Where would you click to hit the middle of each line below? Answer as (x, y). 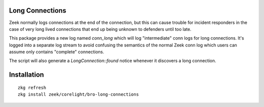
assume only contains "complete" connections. (57, 52)
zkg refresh (32, 87)
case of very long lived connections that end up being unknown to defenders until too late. (100, 29)
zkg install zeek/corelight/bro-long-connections (78, 95)
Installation (26, 75)
